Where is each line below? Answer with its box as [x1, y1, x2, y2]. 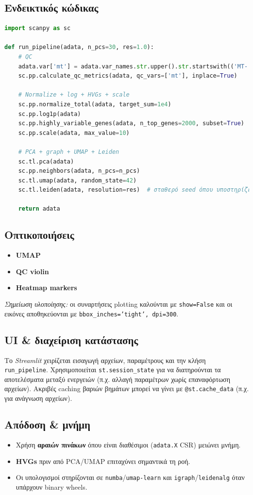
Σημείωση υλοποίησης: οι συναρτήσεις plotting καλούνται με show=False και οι [4, 299, 233, 309]
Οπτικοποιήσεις [4, 227, 74, 242]
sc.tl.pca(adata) [18, 158, 74, 165]
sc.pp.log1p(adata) [18, 110, 81, 117]
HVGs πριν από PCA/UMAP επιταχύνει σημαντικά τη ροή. [16, 456, 190, 466]
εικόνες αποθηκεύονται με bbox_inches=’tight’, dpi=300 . [4, 308, 179, 318]
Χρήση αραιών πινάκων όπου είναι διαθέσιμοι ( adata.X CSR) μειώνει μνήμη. [16, 439, 241, 449]
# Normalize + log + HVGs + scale [18, 91, 130, 99]
